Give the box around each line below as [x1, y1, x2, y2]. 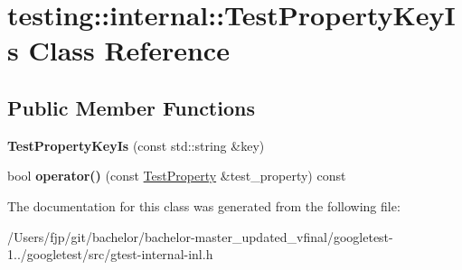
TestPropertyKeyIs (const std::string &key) [7, 135, 265, 154]
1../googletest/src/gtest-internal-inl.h [7, 245, 213, 264]
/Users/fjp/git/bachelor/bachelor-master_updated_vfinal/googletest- [7, 227, 393, 246]
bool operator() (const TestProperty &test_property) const [7, 166, 346, 185]
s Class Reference [7, 32, 230, 69]
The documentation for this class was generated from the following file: [7, 196, 401, 215]
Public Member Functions [7, 93, 255, 121]
